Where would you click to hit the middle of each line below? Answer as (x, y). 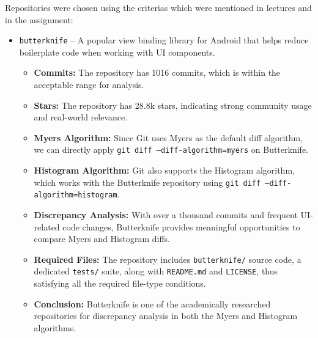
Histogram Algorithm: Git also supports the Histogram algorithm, (164, 170)
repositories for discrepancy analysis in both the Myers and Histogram (166, 316)
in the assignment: (39, 19)
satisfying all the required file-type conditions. (120, 283)
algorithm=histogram (76, 195)
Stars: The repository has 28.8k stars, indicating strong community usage (173, 105)
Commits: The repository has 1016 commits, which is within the (157, 72)
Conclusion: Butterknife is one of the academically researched (152, 303)
